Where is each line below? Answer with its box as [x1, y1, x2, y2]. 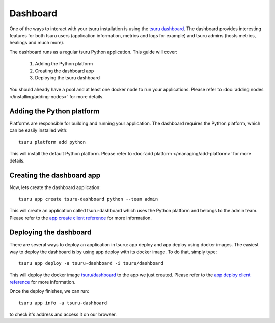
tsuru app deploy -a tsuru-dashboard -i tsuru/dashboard [18, 260, 164, 266]
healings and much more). [9, 40, 65, 46]
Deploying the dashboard [9, 228, 92, 237]
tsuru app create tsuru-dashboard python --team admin [18, 196, 158, 202]
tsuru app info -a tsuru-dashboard [18, 300, 107, 306]
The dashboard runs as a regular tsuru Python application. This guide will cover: [9, 49, 178, 55]
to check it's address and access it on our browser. [9, 311, 117, 317]
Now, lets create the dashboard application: [9, 184, 101, 191]
